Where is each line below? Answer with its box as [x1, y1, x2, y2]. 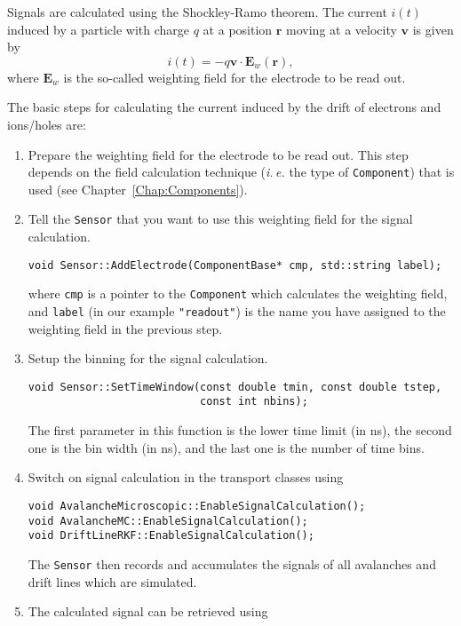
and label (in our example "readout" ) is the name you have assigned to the [28, 301, 446, 320]
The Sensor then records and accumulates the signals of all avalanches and [28, 554, 436, 573]
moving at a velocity [286, 20, 397, 38]
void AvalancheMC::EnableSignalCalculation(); [28, 514, 308, 527]
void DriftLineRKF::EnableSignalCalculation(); [28, 529, 314, 543]
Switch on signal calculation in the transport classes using [28, 468, 344, 487]
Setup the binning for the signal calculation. [28, 349, 268, 368]
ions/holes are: [7, 115, 86, 133]
